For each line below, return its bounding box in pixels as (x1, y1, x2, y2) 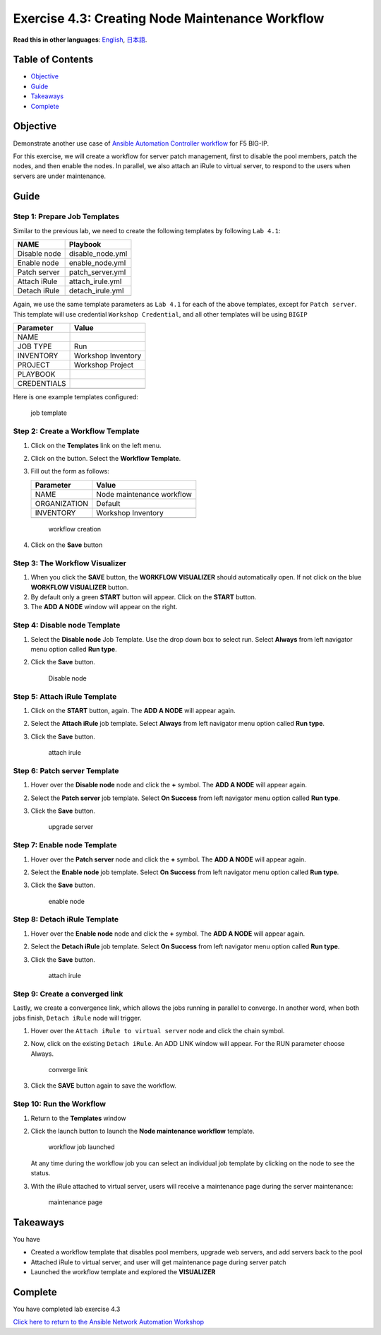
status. (30, 1169, 51, 1177)
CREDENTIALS (17, 379, 66, 389)
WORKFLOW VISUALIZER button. (30, 583, 129, 592)
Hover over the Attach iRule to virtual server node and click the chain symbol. (30, 1026, 285, 1035)
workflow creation (48, 524, 102, 533)
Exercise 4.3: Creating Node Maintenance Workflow (13, 11, 325, 26)
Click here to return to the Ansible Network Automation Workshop (13, 1318, 205, 1327)
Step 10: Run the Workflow (13, 1099, 106, 1109)
